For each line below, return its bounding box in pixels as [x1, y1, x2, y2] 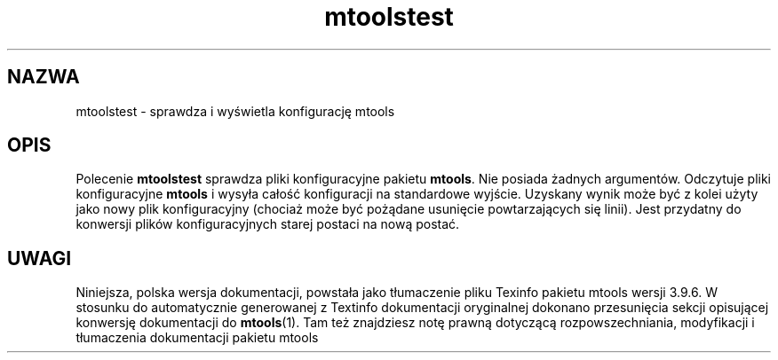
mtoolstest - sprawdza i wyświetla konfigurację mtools [75, 103, 395, 119]
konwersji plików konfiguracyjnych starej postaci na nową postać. [75, 216, 460, 232]
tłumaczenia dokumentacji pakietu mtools [75, 330, 319, 346]
